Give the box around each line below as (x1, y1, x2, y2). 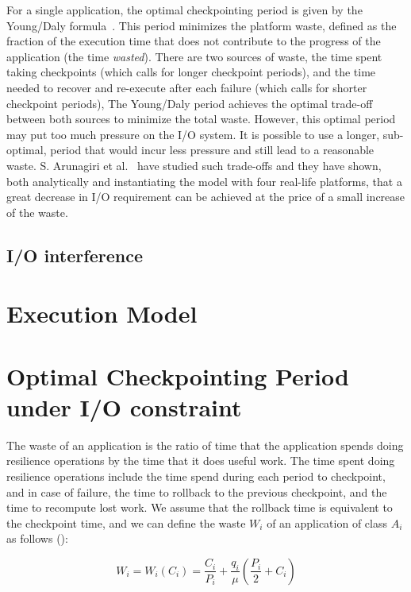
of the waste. (6, 203, 68, 220)
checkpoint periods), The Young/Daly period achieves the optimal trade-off (6, 95, 373, 111)
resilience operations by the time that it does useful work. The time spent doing (6, 452, 395, 469)
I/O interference (6, 242, 143, 267)
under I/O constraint (6, 390, 242, 423)
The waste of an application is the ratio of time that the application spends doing (6, 436, 404, 453)
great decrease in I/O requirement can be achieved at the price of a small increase (6, 188, 405, 205)
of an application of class (267, 514, 387, 531)
